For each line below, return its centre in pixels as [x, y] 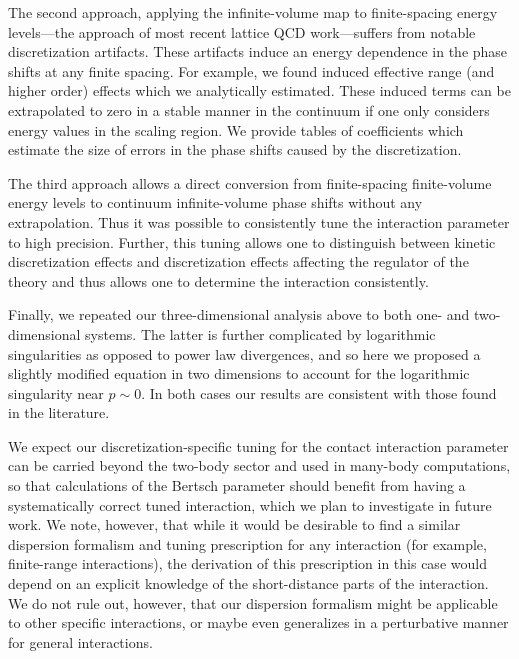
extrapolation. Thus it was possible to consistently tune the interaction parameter [259, 221]
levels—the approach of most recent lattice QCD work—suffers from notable [242, 31]
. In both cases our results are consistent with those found [319, 392]
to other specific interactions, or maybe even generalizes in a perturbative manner [258, 622]
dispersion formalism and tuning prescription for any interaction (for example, [247, 543]
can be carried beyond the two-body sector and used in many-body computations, [259, 465]
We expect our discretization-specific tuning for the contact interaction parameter [258, 445]
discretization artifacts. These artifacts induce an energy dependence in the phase [258, 51]
